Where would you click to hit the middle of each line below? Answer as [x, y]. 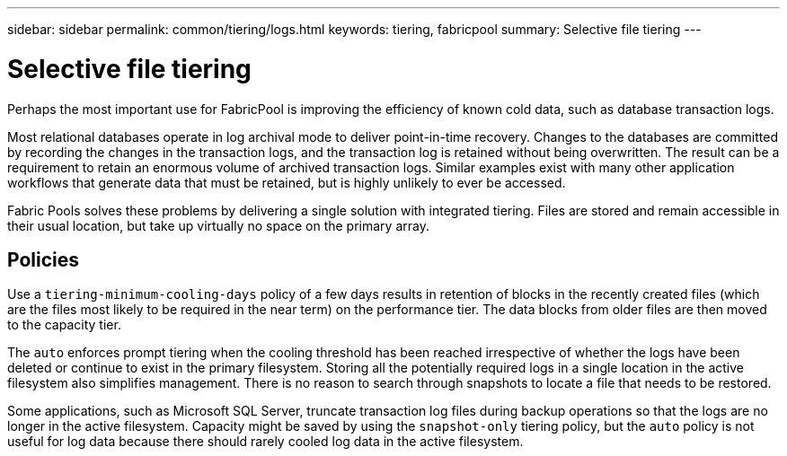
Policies [44, 259]
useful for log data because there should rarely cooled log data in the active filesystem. [265, 442]
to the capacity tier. [64, 325]
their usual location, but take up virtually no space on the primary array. [218, 225]
